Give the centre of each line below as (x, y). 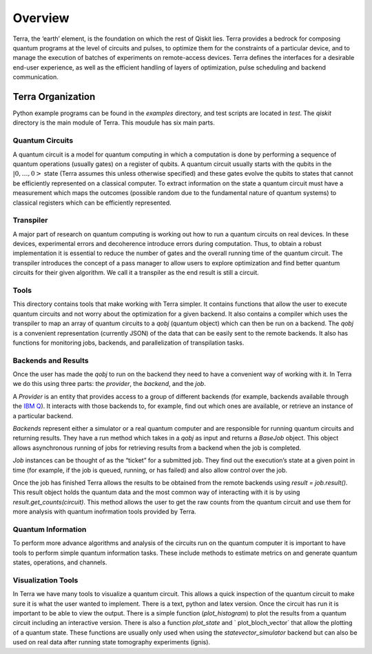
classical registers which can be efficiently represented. (92, 203)
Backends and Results (51, 360)
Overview (41, 18)
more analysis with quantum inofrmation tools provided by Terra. (104, 512)
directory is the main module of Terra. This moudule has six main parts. (114, 123)
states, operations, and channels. (60, 562)
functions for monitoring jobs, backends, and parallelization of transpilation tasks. (128, 343)
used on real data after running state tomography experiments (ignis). (111, 642)
